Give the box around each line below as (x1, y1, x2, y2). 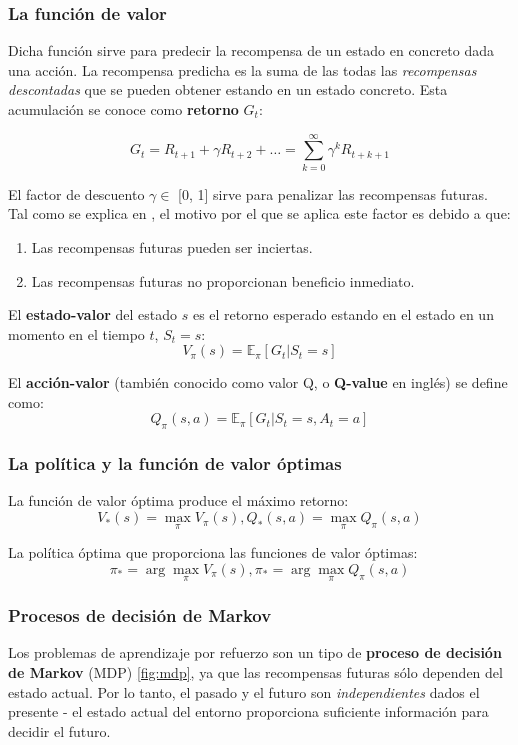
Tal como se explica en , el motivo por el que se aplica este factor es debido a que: (8, 203, 511, 224)
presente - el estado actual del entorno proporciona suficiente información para (8, 701, 489, 722)
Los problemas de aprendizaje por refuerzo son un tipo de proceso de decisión (8, 642, 502, 663)
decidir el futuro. (8, 720, 111, 741)
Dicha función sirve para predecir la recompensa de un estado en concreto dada (8, 40, 494, 61)
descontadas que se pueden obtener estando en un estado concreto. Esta (8, 79, 448, 100)
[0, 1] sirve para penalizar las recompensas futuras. (178, 183, 488, 204)
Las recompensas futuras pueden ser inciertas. (31, 236, 313, 257)
